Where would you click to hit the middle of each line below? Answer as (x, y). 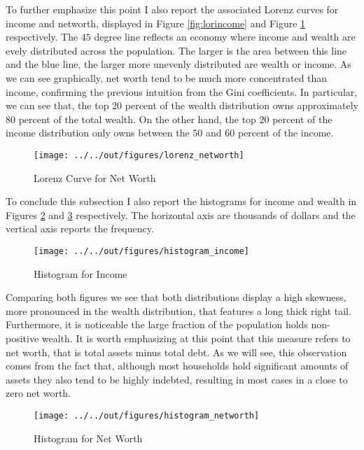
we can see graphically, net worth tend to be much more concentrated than (167, 77)
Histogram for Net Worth (88, 438)
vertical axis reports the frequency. (80, 228)
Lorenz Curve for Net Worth (95, 177)
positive (22, 338)
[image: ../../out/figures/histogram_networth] (147, 415)
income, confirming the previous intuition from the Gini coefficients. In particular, (182, 91)
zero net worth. (38, 393)
